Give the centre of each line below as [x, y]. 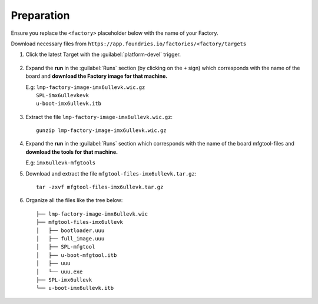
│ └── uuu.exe [59, 272]
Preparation [40, 15]
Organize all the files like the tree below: [74, 200]
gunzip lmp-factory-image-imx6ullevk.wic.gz [102, 130]
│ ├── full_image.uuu [70, 238]
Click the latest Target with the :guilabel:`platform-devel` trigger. [103, 54]
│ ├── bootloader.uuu [70, 230]
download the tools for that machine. [72, 152]
